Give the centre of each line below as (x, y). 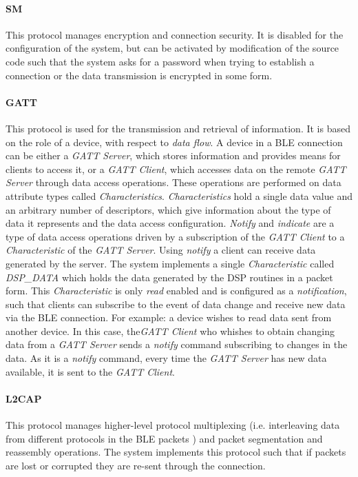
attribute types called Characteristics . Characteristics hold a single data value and (179, 195)
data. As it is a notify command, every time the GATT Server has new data (166, 358)
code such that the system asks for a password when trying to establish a (160, 61)
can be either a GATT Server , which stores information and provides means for (173, 155)
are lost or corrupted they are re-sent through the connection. (136, 465)
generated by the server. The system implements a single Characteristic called (170, 263)
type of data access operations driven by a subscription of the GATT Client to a (175, 236)
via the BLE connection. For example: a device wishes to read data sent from (169, 317)
